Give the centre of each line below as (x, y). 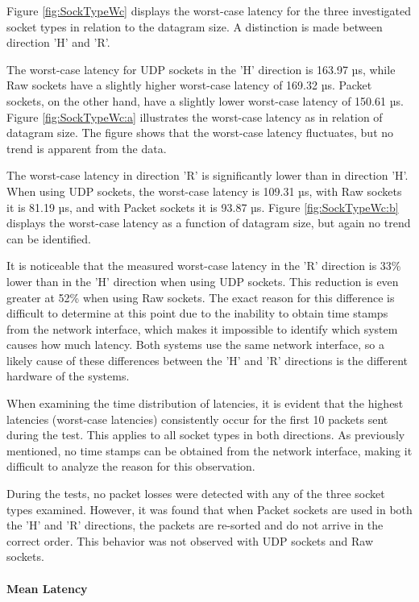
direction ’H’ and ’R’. (58, 42)
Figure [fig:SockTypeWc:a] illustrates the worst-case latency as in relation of (195, 116)
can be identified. (49, 238)
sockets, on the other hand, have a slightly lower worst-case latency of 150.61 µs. (205, 100)
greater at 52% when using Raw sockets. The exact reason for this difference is (201, 297)
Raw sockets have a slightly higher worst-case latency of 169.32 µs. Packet (189, 85)
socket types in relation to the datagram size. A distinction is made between (195, 26)
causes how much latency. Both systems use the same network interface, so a (195, 345)
